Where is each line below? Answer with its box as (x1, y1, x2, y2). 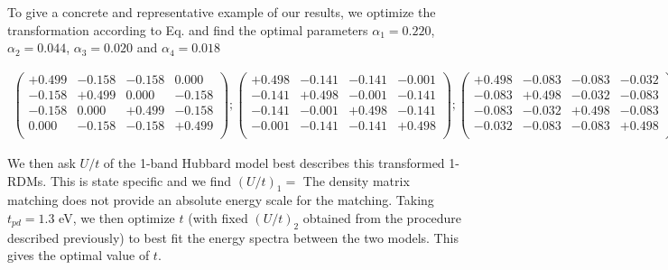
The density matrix (302, 171, 410, 190)
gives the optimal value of (7, 246, 150, 265)
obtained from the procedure (302, 209, 461, 228)
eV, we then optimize (59, 209, 175, 228)
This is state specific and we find (50, 171, 232, 190)
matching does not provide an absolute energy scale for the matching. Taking (7, 191, 434, 209)
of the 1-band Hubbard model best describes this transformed (103, 154, 445, 172)
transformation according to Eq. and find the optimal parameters (7, 20, 368, 39)
